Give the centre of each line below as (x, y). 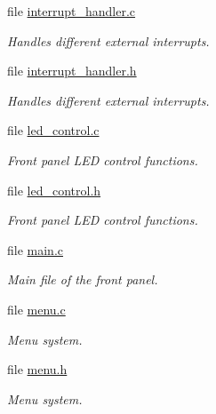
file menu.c (36, 309)
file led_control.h (54, 190)
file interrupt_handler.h (72, 71)
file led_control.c (53, 130)
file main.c (36, 249)
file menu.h (37, 369)
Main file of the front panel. (83, 279)
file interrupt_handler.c (72, 11)
